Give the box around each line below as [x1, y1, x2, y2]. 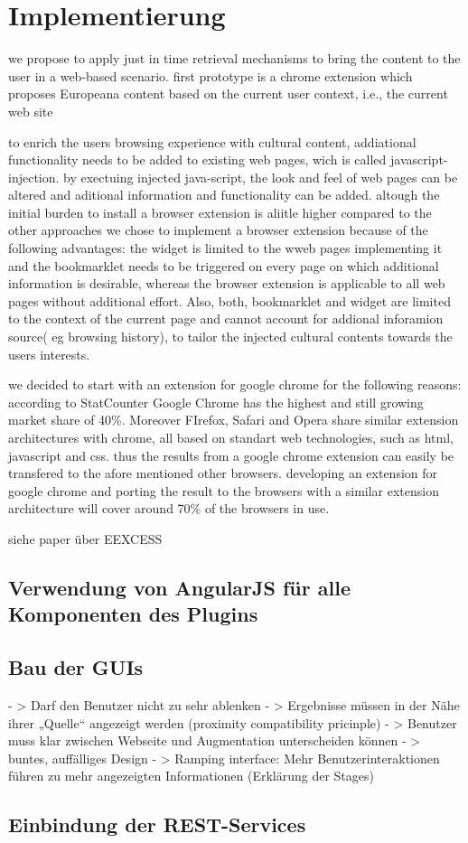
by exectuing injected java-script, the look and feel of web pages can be [63, 167, 458, 186]
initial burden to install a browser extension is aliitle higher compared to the [8, 202, 432, 221]
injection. [8, 167, 60, 186]
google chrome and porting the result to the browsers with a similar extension [8, 481, 439, 500]
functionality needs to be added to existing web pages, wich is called [8, 150, 387, 169]
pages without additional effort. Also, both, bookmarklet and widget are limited [8, 291, 451, 310]
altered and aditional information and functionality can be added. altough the [8, 185, 440, 204]
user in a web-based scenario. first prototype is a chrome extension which [8, 66, 413, 85]
